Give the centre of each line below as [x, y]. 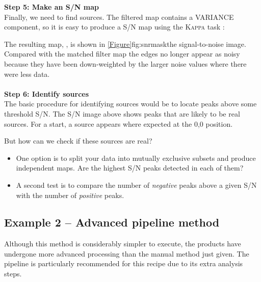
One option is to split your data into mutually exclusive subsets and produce [136, 158]
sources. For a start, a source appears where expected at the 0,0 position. [119, 123]
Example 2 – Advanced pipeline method [112, 222]
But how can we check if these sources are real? [78, 141]
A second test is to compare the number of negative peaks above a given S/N [136, 185]
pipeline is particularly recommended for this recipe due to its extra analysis [124, 263]
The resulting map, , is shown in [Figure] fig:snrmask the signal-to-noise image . [125, 44]
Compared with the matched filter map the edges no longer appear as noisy [122, 54]
